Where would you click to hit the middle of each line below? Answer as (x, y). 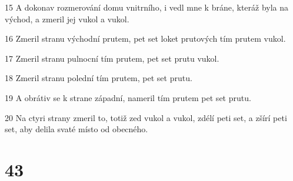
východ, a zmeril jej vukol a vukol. (67, 19)
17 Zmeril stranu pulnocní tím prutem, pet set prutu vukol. (112, 58)
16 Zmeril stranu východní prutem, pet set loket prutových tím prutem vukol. (145, 38)
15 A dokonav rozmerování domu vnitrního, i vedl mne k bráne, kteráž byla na (147, 7)
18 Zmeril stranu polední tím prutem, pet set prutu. (99, 78)
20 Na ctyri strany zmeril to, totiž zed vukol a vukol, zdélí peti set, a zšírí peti (146, 117)
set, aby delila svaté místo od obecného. (76, 129)
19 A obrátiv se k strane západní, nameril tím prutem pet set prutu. (128, 97)
